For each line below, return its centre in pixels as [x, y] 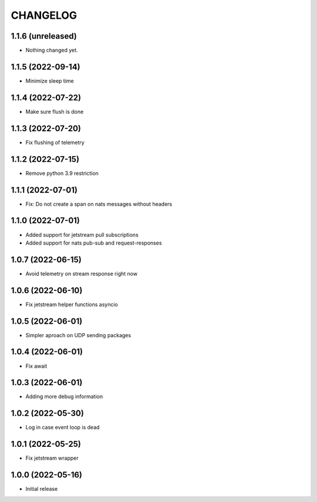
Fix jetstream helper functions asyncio [72, 304]
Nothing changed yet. [52, 50]
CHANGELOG [44, 15]
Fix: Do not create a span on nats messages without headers [99, 204]
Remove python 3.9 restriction [62, 173]
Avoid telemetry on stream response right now [82, 273]
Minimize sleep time [50, 81]
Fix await [36, 366]
